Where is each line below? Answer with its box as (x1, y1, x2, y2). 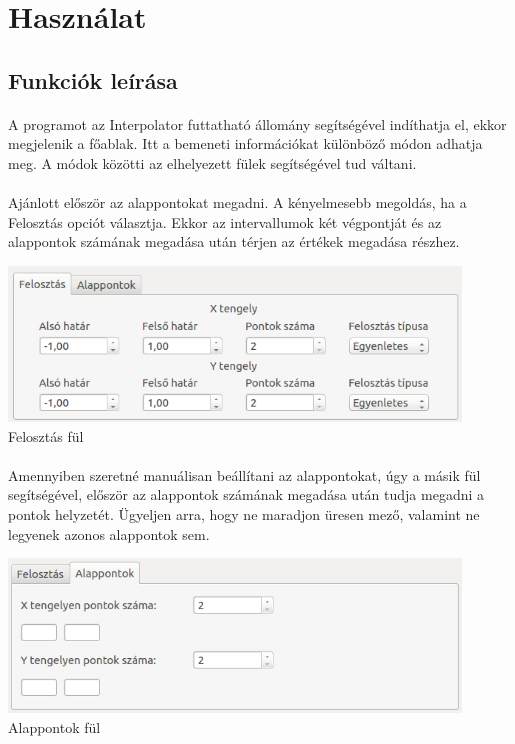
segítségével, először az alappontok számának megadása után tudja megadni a (8, 484, 484, 505)
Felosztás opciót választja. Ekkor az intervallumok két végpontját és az (8, 211, 442, 232)
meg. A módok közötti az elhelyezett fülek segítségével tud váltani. (8, 152, 417, 173)
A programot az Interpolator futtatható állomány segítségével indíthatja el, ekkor (8, 113, 507, 134)
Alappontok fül (8, 716, 101, 737)
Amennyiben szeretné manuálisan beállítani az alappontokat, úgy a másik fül (8, 464, 481, 485)
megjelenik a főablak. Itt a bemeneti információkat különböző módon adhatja (8, 133, 483, 154)
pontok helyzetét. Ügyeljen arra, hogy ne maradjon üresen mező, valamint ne (8, 503, 480, 524)
